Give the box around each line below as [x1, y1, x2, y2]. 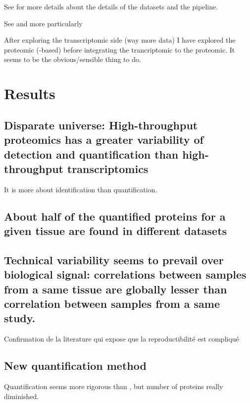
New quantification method [4, 358, 147, 373]
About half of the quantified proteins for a [4, 208, 226, 224]
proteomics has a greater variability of [4, 132, 203, 147]
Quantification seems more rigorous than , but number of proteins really [4, 381, 223, 392]
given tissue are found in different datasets [4, 223, 227, 238]
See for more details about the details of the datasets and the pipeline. [4, 1, 218, 11]
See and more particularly [4, 18, 83, 28]
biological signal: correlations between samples [4, 267, 247, 282]
